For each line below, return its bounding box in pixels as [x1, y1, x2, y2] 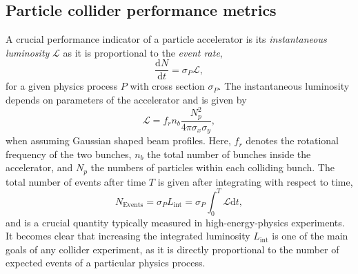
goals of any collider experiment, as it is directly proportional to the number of [6, 242, 339, 256]
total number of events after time [6, 174, 146, 188]
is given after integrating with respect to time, [157, 174, 353, 188]
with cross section [130, 79, 205, 93]
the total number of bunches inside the [147, 146, 311, 161]
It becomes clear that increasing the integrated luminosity [6, 228, 250, 243]
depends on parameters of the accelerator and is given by [6, 92, 247, 107]
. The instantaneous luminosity [218, 79, 350, 93]
